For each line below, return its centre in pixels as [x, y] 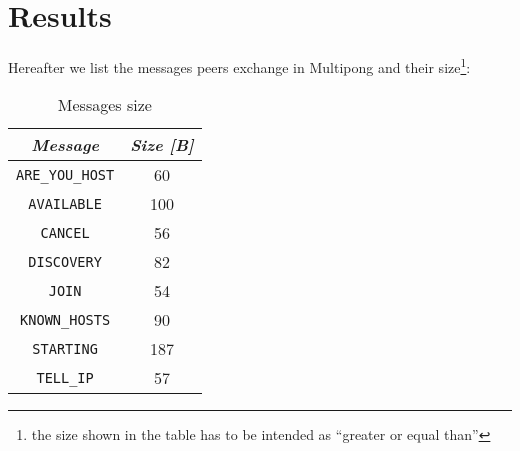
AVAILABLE [65, 203]
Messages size [104, 105]
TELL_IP [65, 377]
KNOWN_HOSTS [65, 319]
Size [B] [162, 145]
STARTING [65, 348]
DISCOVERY [65, 261]
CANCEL [65, 232]
